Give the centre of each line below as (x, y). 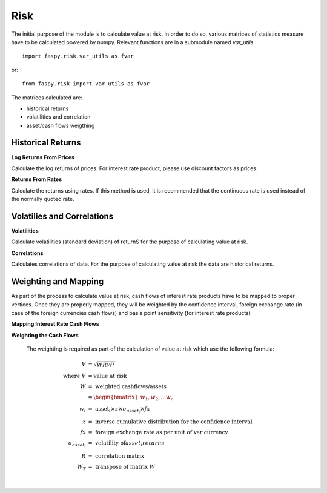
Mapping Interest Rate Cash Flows (55, 324)
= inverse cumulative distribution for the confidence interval (170, 422)
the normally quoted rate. (43, 199)
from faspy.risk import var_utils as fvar (86, 84)
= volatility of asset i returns (126, 444)
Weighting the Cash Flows (45, 335)
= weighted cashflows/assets (127, 386)
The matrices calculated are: (47, 98)
